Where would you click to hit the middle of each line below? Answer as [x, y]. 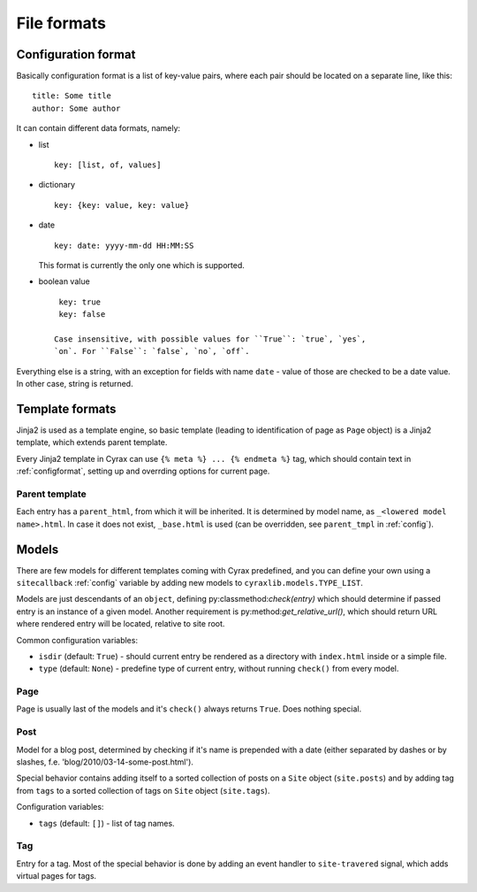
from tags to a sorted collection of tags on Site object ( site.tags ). [143, 790]
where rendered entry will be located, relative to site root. [121, 624]
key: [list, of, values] [108, 165]
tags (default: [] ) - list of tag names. [107, 823]
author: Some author [76, 108]
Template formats [66, 408]
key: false [82, 315]
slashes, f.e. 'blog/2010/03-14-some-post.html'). [105, 762]
